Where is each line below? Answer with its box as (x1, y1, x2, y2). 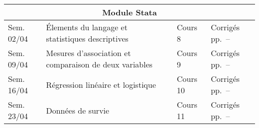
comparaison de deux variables (46, 59, 153, 70)
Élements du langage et (46, 21, 128, 33)
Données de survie (46, 104, 110, 116)
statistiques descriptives (46, 33, 129, 44)
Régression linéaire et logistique (46, 78, 156, 90)
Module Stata (102, 6, 157, 18)
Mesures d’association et (46, 47, 131, 59)
